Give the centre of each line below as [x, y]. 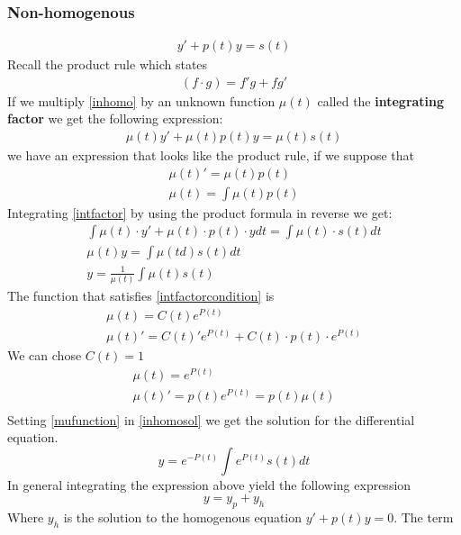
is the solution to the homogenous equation [183, 517]
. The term [424, 517]
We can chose [45, 354]
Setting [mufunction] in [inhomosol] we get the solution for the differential [211, 419]
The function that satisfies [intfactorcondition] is [141, 296]
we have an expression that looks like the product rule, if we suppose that [211, 155]
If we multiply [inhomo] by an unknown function [141, 100]
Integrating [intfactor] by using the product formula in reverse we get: [200, 212]
